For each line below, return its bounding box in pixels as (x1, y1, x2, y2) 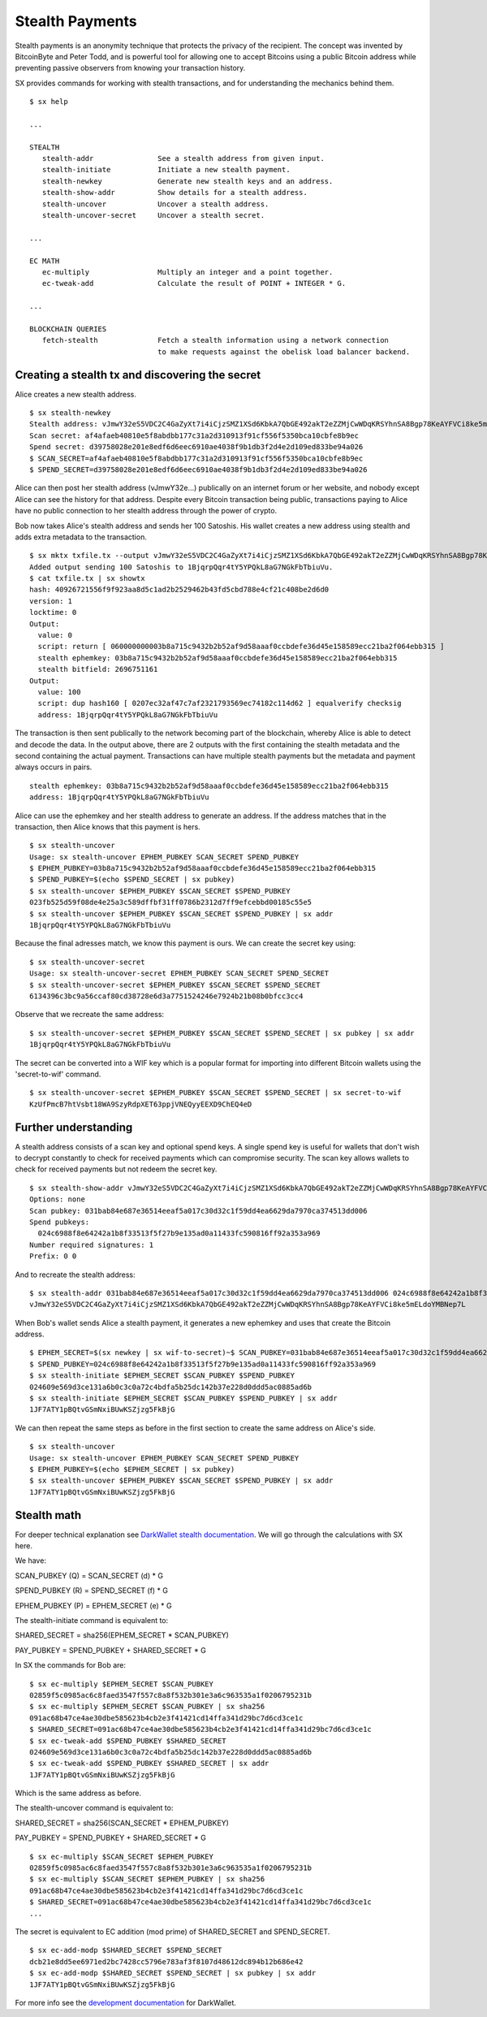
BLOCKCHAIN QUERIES (29, 324, 107, 333)
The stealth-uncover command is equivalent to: (15, 1803, 174, 1813)
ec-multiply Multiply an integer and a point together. (41, 267, 334, 276)
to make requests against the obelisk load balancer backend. (157, 347, 411, 357)
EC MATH (29, 256, 60, 266)
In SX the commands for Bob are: (15, 1660, 126, 1670)
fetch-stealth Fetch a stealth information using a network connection (41, 335, 390, 345)
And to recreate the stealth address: (15, 1270, 136, 1279)
